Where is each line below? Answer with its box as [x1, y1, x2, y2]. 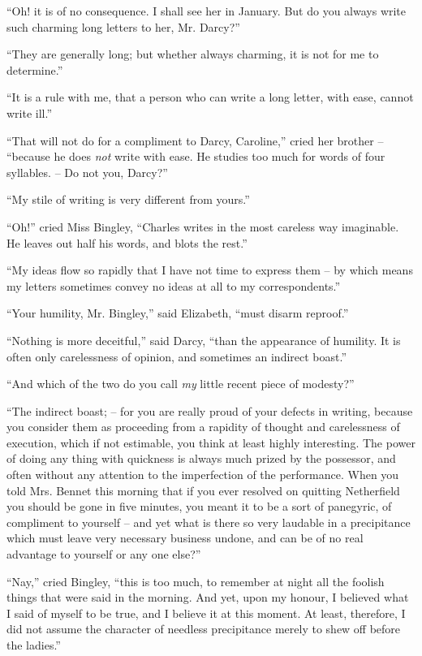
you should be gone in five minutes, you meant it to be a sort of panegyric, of [6, 498, 392, 515]
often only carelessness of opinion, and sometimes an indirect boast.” [6, 347, 347, 365]
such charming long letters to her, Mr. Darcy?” [6, 18, 240, 35]
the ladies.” [6, 637, 61, 653]
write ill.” [6, 104, 53, 121]
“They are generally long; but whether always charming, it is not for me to [6, 45, 379, 63]
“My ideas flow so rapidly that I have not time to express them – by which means [6, 261, 413, 278]
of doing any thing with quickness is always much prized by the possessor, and [6, 450, 396, 467]
